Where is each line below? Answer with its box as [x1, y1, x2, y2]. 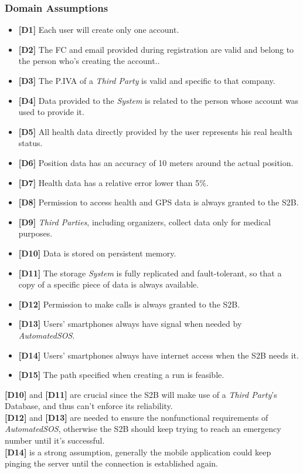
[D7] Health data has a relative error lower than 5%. [18, 176, 209, 188]
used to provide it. [18, 106, 84, 118]
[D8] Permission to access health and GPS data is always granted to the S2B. [18, 196, 299, 208]
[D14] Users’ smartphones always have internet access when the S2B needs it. [18, 349, 299, 361]
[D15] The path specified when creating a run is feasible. [18, 369, 224, 381]
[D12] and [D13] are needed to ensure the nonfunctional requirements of [5, 411, 268, 423]
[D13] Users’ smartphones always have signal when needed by [18, 317, 242, 330]
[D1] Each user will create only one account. [18, 23, 179, 36]
